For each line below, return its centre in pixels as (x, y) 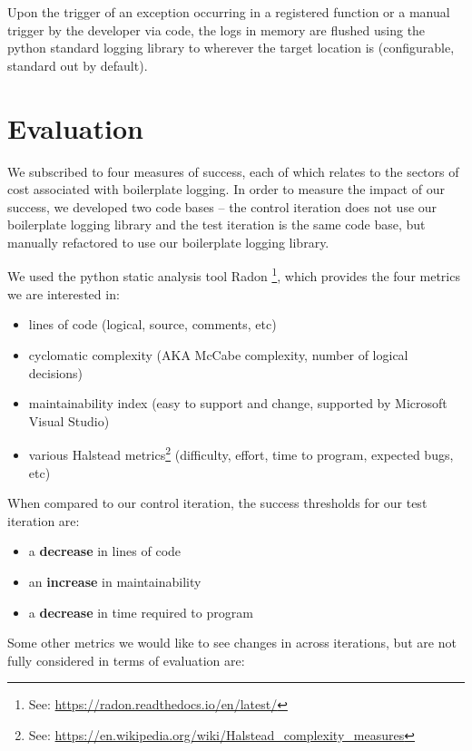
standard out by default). (78, 65)
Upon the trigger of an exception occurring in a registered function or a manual (229, 12)
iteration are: (44, 520)
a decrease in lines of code (105, 551)
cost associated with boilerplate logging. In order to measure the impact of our (226, 189)
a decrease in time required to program (141, 612)
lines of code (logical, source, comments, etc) (152, 324)
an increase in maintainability (115, 581)
